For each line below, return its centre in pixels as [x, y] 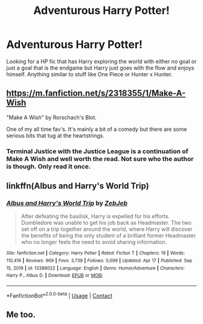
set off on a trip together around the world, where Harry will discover [107, 229]
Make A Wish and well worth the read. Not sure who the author [100, 159]
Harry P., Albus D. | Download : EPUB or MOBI [54, 276]
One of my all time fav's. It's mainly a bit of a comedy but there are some [97, 129]
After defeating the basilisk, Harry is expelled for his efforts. [95, 216]
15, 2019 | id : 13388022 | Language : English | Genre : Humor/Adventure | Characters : [96, 268]
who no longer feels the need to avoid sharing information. [94, 242]
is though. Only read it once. [49, 166]
